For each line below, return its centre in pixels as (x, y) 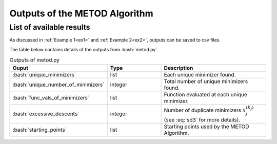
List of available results (50, 27)
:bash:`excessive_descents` (46, 114)
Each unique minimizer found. (200, 74)
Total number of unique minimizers (206, 81)
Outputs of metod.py (35, 60)
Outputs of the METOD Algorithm (81, 13)
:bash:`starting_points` (39, 130)
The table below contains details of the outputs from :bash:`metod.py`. (84, 49)
